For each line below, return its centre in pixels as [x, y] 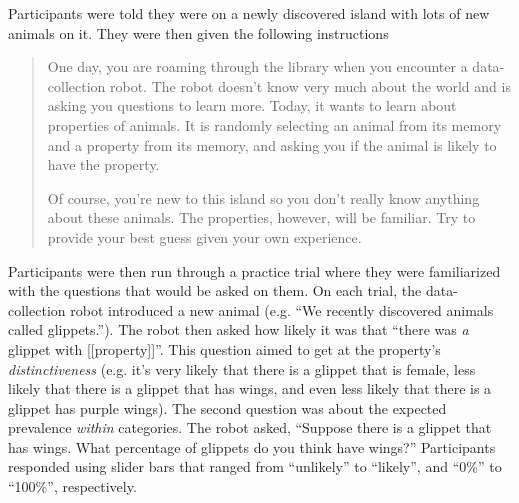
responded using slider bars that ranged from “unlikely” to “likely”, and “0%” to [255, 466]
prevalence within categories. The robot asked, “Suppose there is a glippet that [250, 427]
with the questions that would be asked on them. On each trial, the [215, 290]
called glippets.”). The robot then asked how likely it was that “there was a [238, 329]
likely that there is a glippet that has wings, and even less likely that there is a [250, 388]
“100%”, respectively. [72, 486]
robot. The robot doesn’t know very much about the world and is [310, 85]
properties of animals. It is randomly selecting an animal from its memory [274, 124]
